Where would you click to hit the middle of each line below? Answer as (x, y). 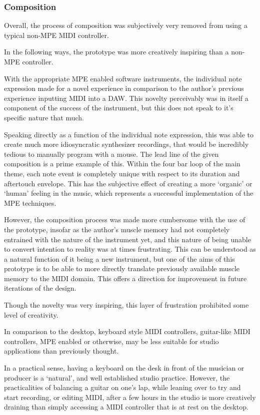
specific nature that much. (44, 117)
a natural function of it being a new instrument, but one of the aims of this (119, 258)
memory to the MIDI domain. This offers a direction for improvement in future (125, 278)
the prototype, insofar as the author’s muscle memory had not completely (117, 229)
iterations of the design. (40, 288)
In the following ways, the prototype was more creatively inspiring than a (116, 52)
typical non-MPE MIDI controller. (56, 35)
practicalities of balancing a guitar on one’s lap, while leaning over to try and (122, 387)
